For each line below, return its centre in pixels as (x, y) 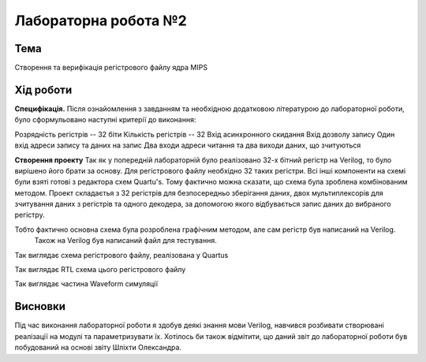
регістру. (30, 215)
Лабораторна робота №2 (101, 21)
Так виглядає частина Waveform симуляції (86, 284)
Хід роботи (43, 90)
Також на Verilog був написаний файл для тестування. (125, 241)
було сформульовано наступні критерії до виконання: (105, 120)
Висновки (40, 306)
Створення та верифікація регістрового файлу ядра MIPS (111, 68)
